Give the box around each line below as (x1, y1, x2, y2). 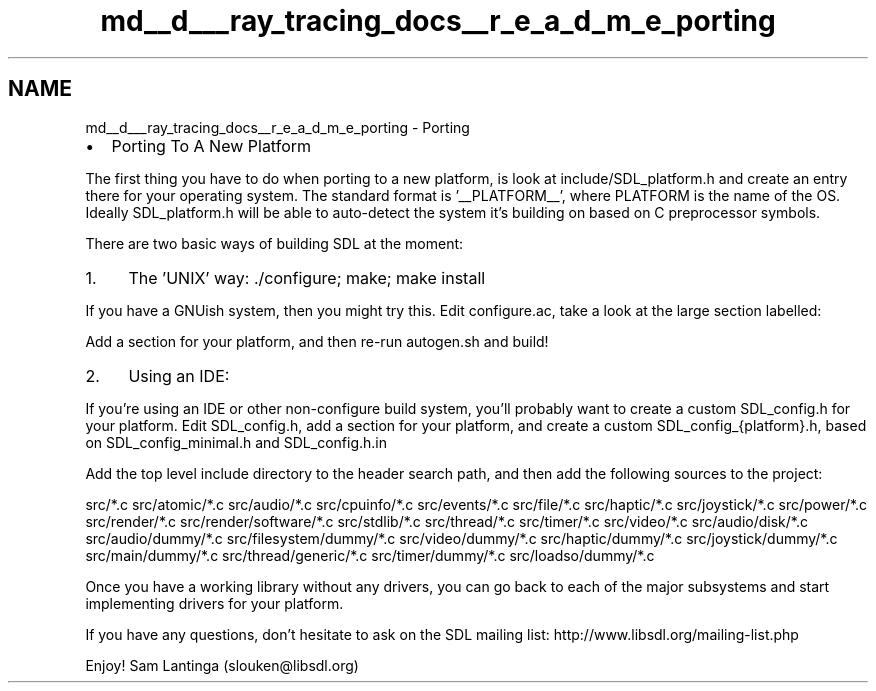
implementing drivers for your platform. (85, 594, 344, 612)
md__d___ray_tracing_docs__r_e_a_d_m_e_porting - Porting (85, 118, 470, 136)
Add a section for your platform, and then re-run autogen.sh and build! (85, 332, 549, 350)
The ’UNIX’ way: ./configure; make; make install (128, 267, 486, 288)
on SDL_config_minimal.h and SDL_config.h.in (85, 433, 387, 451)
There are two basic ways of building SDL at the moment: (85, 234, 464, 252)
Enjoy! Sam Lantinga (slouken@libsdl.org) (85, 656, 359, 674)
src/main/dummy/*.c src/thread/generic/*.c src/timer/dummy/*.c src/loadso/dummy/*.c (85, 546, 655, 564)
